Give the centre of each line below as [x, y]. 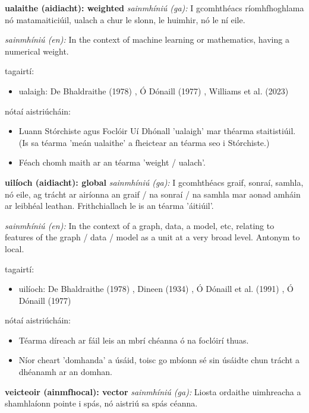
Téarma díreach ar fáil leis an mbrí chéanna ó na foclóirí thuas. [134, 340]
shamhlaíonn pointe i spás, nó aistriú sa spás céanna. [101, 403]
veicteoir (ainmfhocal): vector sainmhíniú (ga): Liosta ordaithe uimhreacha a [153, 391]
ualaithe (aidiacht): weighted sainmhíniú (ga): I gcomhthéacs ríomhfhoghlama [154, 8]
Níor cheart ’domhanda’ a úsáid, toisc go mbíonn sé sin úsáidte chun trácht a [159, 360]
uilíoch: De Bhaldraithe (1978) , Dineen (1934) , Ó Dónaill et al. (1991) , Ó [156, 289]
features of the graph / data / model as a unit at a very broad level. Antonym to [152, 237]
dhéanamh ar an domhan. [65, 372]
